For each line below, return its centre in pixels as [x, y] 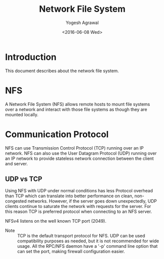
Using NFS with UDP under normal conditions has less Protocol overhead [79, 191]
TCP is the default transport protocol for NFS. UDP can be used [81, 236]
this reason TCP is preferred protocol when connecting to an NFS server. [79, 211]
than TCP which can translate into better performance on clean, [69, 196]
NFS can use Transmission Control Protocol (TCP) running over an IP [74, 148]
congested [16, 201]
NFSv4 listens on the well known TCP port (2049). [56, 221]
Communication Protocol [57, 134]
